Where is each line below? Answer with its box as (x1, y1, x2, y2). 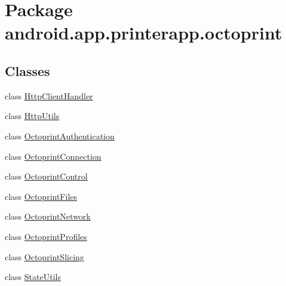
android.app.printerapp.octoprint (5, 20, 282, 45)
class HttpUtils (5, 109, 60, 122)
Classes (5, 61, 50, 80)
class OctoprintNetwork (5, 210, 91, 223)
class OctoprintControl (5, 170, 88, 182)
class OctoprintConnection (5, 150, 102, 162)
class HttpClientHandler (5, 89, 93, 102)
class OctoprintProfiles (5, 230, 87, 242)
